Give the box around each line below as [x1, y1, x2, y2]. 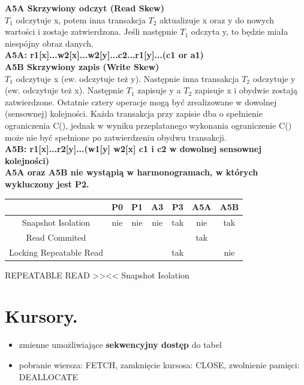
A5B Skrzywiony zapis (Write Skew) [5, 60, 159, 72]
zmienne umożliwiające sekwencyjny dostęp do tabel [19, 338, 222, 351]
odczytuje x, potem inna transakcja [16, 13, 146, 26]
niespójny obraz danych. [5, 37, 94, 49]
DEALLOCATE [19, 370, 79, 383]
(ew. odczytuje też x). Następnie [5, 84, 124, 96]
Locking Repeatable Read [9, 245, 103, 258]
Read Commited [26, 231, 86, 243]
